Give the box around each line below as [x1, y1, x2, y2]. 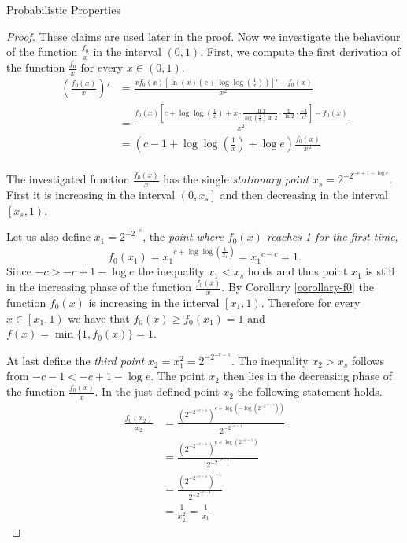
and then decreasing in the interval [220, 186, 388, 202]
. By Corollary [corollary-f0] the [221, 279, 375, 295]
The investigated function [6, 171, 130, 187]
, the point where [142, 228, 224, 245]
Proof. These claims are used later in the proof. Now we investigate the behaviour [6, 28, 401, 44]
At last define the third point [6, 352, 145, 368]
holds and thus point [247, 263, 348, 279]
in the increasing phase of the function [6, 279, 192, 295]
